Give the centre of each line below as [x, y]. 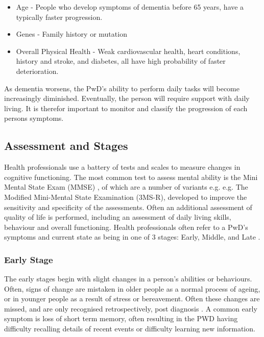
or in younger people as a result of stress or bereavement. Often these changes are [132, 299]
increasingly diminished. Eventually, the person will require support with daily [127, 98]
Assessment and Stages [66, 146]
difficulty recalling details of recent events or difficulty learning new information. [130, 329]
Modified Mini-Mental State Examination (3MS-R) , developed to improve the [126, 197]
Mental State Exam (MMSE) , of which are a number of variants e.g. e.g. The [126, 187]
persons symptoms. [34, 118]
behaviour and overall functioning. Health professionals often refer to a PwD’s [126, 227]
